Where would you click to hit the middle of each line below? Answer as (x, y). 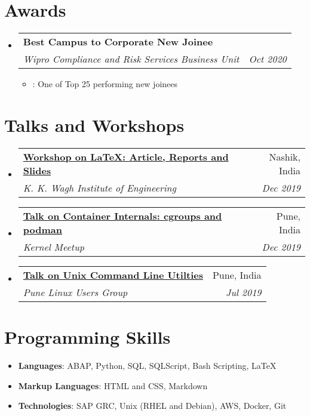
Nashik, (285, 156)
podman (42, 229)
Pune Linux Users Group (75, 292)
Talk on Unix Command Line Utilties (113, 275)
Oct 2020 (268, 59)
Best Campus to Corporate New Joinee (118, 42)
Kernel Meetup (53, 246)
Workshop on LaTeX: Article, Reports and (126, 156)
